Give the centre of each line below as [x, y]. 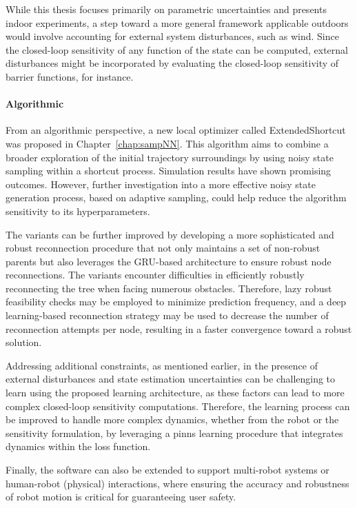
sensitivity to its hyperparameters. [78, 211]
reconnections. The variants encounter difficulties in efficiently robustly [155, 275]
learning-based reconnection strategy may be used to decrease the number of [167, 315]
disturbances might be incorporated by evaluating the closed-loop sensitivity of [172, 63]
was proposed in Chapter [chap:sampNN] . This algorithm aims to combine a [167, 143]
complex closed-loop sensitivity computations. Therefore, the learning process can [178, 406]
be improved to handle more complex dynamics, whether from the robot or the [172, 419]
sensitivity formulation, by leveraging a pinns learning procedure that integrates [174, 433]
